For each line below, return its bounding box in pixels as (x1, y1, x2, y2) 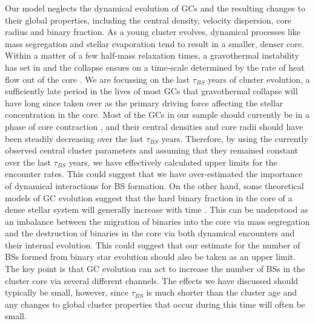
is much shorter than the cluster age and (146, 286, 297, 299)
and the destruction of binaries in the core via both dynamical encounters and (5, 227, 295, 239)
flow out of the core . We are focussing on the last (5, 73, 190, 85)
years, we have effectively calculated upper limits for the (68, 155, 277, 168)
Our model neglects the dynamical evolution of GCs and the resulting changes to (5, 2, 305, 14)
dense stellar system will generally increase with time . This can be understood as (5, 203, 308, 216)
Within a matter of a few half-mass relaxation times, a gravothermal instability (5, 49, 299, 62)
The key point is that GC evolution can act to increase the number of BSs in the (5, 262, 305, 275)
